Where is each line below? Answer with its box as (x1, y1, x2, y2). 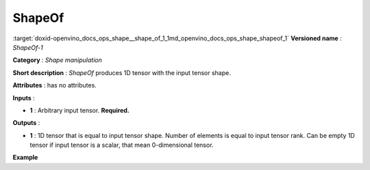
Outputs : (12, 119, 40, 127)
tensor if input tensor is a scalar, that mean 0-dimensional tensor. (29, 141, 214, 150)
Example (12, 154, 38, 162)
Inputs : (12, 94, 36, 102)
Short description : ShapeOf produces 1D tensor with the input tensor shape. (12, 68, 231, 76)
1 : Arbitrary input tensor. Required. (29, 106, 130, 114)
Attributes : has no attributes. (12, 81, 97, 89)
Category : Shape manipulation (12, 56, 102, 64)
